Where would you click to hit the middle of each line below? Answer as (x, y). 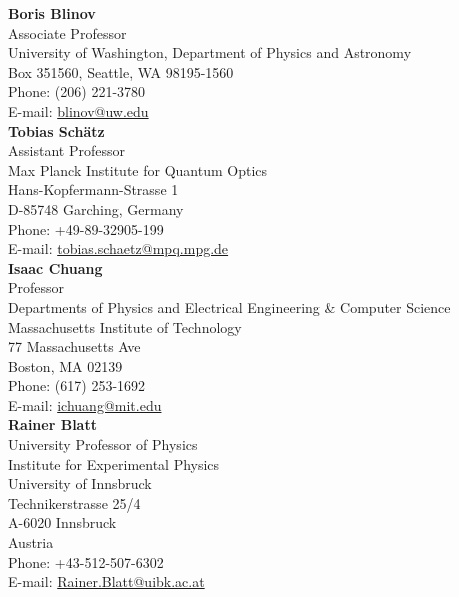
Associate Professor (67, 32)
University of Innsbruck (80, 483)
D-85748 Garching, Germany (96, 208)
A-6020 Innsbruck (62, 522)
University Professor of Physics (103, 444)
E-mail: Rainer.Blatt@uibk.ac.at (106, 581)
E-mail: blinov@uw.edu (78, 110)
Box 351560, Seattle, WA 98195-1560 (121, 71)
